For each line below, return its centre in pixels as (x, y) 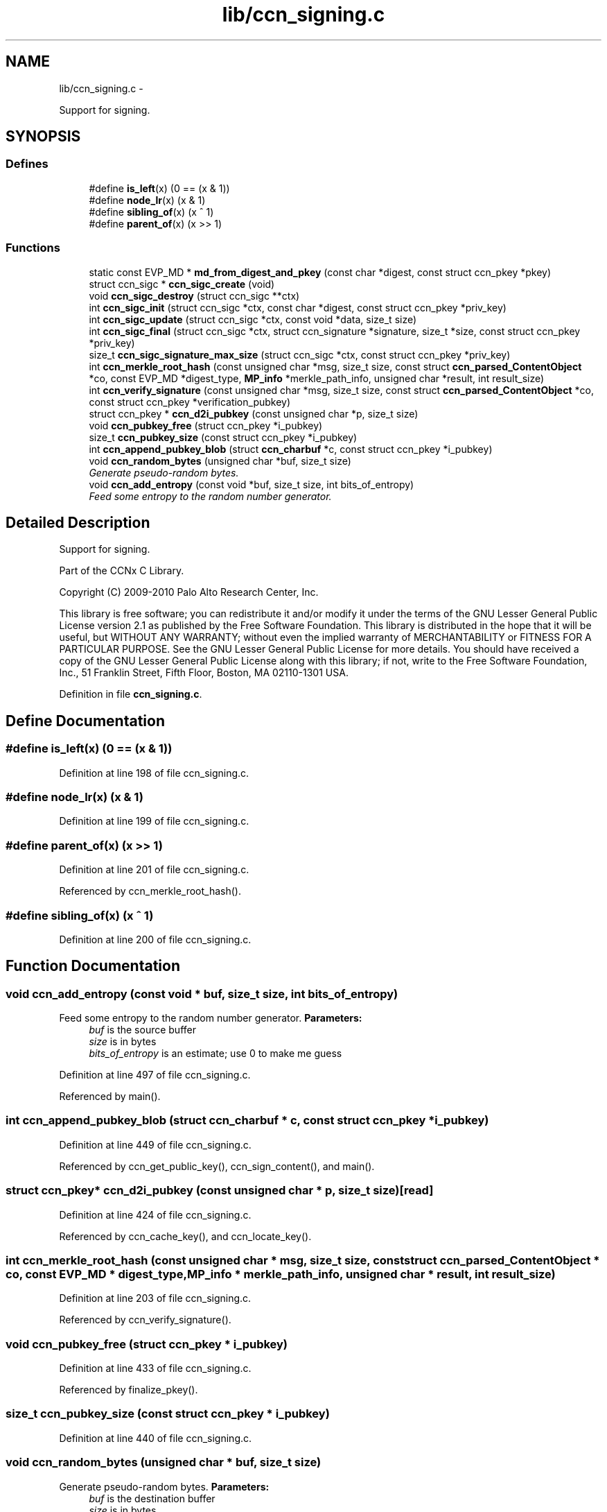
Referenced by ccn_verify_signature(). (145, 1320)
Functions (33, 248)
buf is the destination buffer (152, 1498)
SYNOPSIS (43, 137)
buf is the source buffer (142, 1030)
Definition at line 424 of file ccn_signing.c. (155, 1214)
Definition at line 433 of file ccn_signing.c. (155, 1368)
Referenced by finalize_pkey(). (129, 1390)
